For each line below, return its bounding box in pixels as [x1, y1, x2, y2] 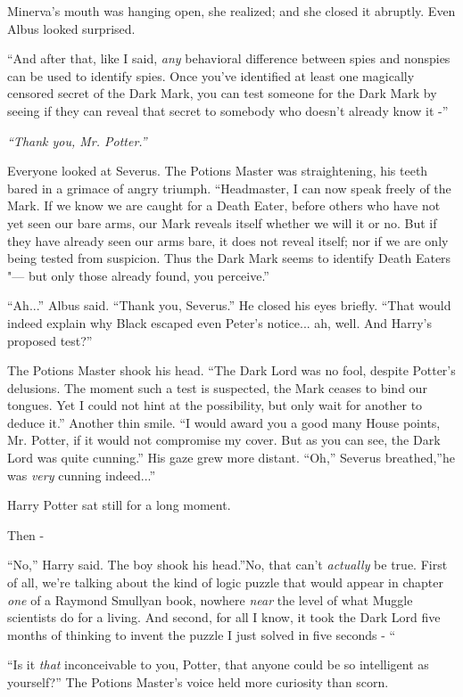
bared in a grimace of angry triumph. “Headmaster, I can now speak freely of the [7, 178, 451, 197]
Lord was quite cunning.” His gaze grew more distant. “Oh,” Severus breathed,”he [7, 448, 455, 467]
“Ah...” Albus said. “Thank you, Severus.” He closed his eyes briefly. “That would [7, 296, 451, 315]
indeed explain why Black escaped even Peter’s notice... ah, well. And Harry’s [7, 313, 432, 332]
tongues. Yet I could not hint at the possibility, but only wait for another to [7, 396, 423, 414]
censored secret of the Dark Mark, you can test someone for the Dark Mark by [7, 84, 437, 102]
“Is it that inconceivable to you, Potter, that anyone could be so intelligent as [7, 655, 429, 674]
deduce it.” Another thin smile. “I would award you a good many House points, [7, 413, 441, 431]
